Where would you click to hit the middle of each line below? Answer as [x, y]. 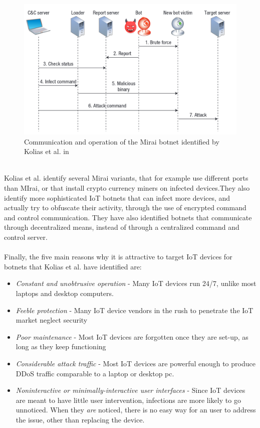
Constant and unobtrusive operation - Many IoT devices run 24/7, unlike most [136, 283]
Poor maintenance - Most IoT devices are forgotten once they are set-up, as [132, 336]
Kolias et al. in [47, 151]
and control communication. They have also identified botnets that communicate [128, 217]
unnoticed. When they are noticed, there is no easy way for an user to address [136, 410]
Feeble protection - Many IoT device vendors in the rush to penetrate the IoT [135, 310]
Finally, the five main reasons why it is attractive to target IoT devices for [118, 257]
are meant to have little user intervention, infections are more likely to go [128, 400]
